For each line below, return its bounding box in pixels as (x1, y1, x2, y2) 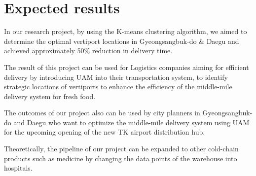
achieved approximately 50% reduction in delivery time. (4, 45, 173, 56)
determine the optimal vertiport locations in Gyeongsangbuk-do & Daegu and (4, 35, 239, 46)
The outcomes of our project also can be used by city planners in (4, 107, 200, 118)
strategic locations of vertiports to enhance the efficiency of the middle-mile (4, 81, 232, 92)
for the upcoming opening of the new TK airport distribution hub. (4, 127, 205, 137)
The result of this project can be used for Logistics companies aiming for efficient (4, 62, 249, 72)
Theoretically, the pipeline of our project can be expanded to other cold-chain (4, 143, 239, 154)
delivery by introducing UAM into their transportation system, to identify (4, 71, 228, 82)
